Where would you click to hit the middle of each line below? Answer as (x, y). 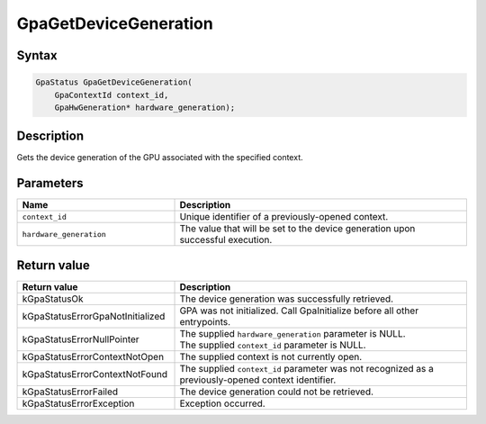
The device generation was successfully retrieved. (287, 299)
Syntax (37, 55)
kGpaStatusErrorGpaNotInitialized (94, 316)
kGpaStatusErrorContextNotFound (95, 374)
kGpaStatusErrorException (78, 403)
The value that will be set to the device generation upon (297, 229)
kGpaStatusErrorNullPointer (81, 339)
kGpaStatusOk (53, 299)
